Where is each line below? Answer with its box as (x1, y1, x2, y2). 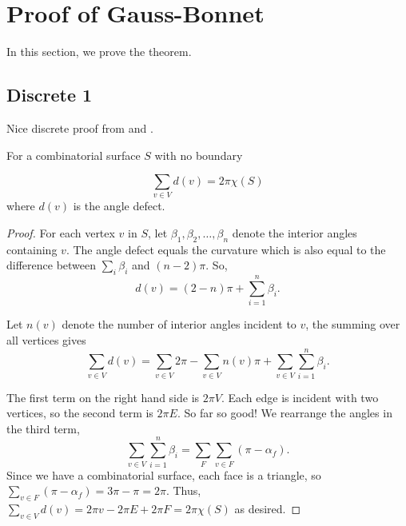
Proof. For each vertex (6, 225, 115, 241)
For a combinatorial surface (6, 146, 141, 163)
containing (6, 241, 58, 257)
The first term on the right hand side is (6, 389, 200, 405)
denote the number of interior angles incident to (62, 316, 297, 333)
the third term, (6, 420, 80, 436)
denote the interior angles (232, 225, 357, 241)
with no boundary (154, 146, 243, 163)
